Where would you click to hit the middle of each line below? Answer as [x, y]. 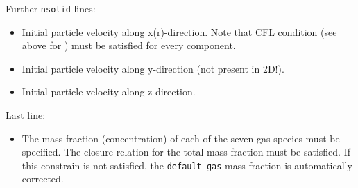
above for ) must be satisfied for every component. [129, 45]
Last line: [26, 115]
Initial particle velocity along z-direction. [109, 92]
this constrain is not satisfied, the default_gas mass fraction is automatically [187, 165]
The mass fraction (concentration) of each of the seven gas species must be [181, 138]
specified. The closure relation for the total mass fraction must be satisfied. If [186, 152]
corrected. [43, 179]
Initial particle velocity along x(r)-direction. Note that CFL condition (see [179, 31]
